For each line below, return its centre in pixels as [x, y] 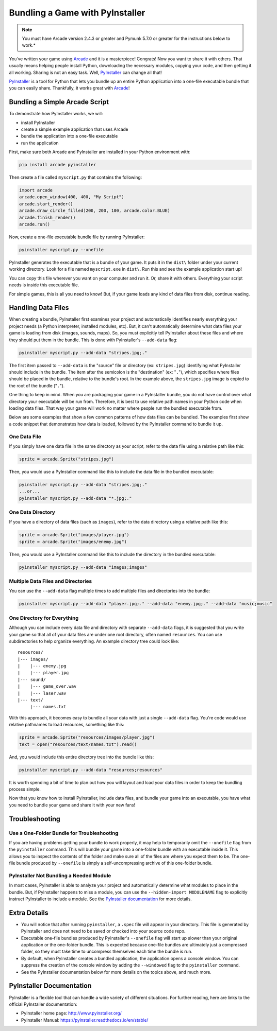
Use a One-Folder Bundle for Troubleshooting [64, 833]
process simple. [25, 789]
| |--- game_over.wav [47, 686]
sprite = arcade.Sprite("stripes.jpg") [66, 459]
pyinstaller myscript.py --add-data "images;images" [83, 567]
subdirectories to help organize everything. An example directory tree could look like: [94, 641]
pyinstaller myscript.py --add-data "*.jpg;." [75, 498]
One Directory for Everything [44, 618]
